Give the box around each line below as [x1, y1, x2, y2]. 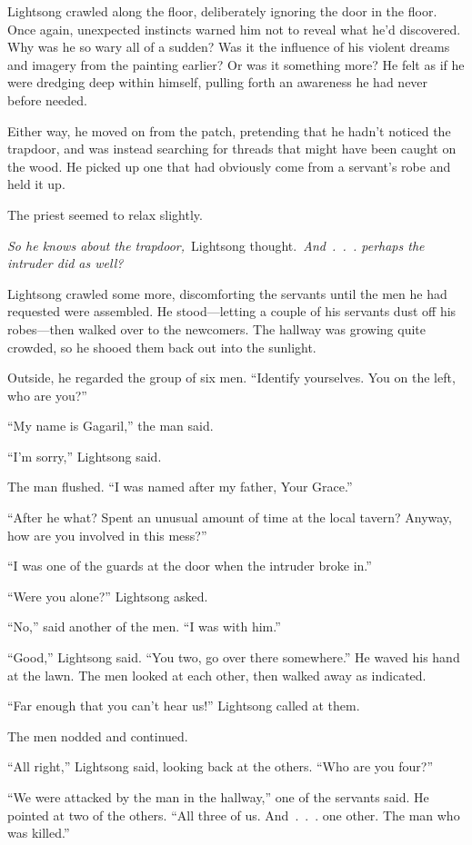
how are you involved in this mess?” [7, 525, 207, 544]
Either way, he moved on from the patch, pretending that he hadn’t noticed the [7, 121, 451, 140]
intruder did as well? [7, 253, 124, 273]
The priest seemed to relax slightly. [7, 204, 203, 224]
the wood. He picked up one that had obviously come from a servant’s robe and [7, 156, 451, 175]
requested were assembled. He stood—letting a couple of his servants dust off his [7, 302, 457, 321]
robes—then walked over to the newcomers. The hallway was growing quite [7, 319, 426, 338]
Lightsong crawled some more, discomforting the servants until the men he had [7, 283, 447, 303]
